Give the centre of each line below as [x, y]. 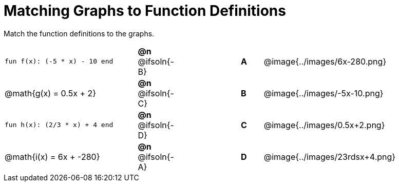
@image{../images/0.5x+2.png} [324, 125]
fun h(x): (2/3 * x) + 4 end [59, 125]
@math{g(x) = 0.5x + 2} [51, 93]
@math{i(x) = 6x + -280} [52, 157]
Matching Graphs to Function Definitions [145, 11]
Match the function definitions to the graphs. [79, 33]
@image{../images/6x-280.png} [325, 61]
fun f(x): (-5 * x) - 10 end [59, 61]
